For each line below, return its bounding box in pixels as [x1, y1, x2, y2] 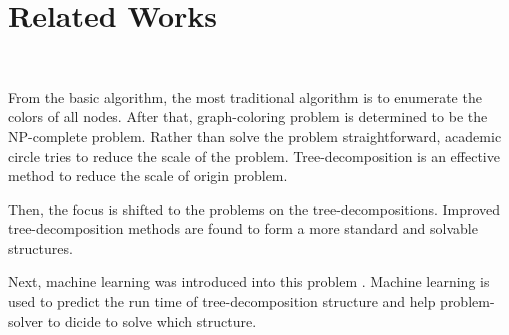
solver [8, 310, 44, 331]
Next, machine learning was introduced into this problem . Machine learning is [8, 271, 490, 292]
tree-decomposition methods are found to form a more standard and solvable [8, 218, 478, 239]
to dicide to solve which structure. [47, 310, 257, 331]
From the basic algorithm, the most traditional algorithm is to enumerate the [8, 86, 482, 107]
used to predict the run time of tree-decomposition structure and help [8, 291, 436, 312]
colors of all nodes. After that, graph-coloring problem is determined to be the [8, 106, 488, 127]
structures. [8, 237, 73, 258]
